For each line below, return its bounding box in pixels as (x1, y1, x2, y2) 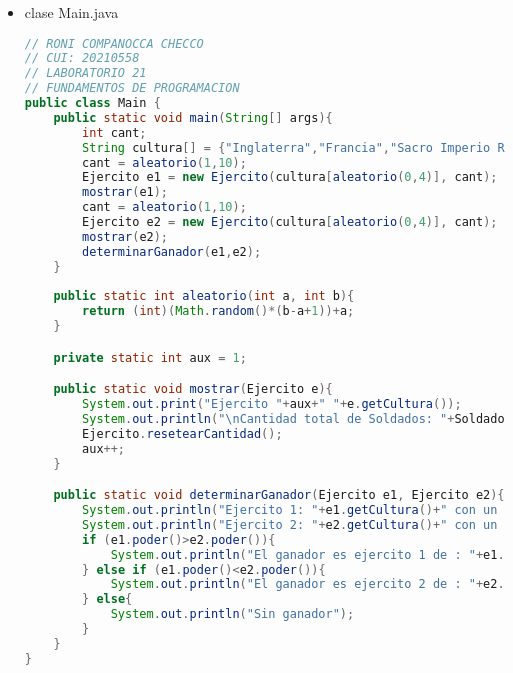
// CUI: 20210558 (24, 51, 140, 66)
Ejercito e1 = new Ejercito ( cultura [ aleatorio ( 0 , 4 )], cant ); (82, 170, 498, 185)
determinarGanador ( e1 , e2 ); (82, 244, 262, 259)
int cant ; (82, 125, 147, 140)
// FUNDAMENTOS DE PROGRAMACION (24, 81, 240, 96)
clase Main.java (24, 2, 119, 22)
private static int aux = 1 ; (53, 350, 247, 365)
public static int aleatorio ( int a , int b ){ (53, 289, 355, 304)
